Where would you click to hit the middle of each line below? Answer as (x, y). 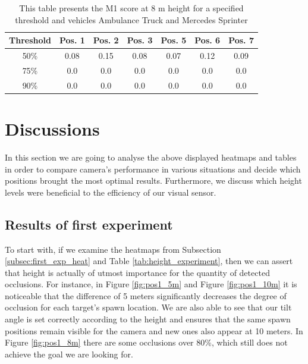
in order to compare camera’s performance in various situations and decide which (153, 169)
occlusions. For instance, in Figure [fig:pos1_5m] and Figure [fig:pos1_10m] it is (151, 284)
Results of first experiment (89, 224)
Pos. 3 (140, 40)
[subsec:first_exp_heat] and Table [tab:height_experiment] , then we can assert (149, 261)
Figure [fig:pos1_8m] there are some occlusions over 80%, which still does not (146, 342)
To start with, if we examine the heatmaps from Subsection (113, 249)
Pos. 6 (208, 40)
